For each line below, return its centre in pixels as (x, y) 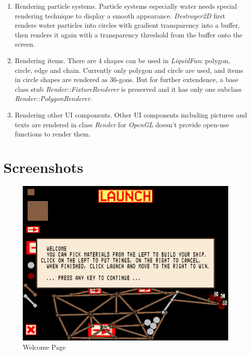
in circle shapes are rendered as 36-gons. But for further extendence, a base (126, 79)
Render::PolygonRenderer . (54, 98)
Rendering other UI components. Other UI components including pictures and (131, 114)
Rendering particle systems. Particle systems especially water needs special (126, 6)
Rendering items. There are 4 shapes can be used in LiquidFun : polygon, (123, 60)
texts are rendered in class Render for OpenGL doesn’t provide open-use (122, 124)
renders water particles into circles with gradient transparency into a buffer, (127, 25)
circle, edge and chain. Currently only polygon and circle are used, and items (129, 70)
